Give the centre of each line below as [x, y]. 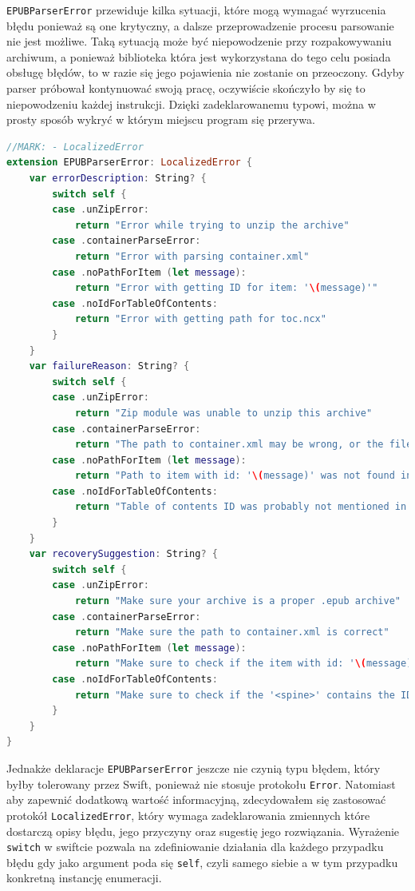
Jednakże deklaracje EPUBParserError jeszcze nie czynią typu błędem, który [194, 768]
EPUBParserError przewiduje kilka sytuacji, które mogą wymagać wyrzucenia [196, 10]
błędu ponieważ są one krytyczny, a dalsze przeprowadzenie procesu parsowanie [200, 25]
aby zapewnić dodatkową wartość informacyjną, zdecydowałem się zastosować [196, 800]
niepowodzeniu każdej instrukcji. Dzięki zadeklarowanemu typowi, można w [191, 103]
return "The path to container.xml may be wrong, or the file [243, 445]
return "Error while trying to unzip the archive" [212, 225]
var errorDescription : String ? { [118, 178]
